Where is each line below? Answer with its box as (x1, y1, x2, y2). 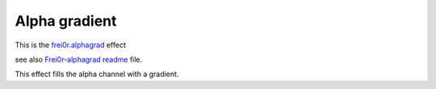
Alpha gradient (15, 12, 117, 30)
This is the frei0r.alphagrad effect (15, 40, 127, 50)
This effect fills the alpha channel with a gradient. (15, 69, 179, 79)
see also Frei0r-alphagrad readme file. (15, 55, 143, 64)
